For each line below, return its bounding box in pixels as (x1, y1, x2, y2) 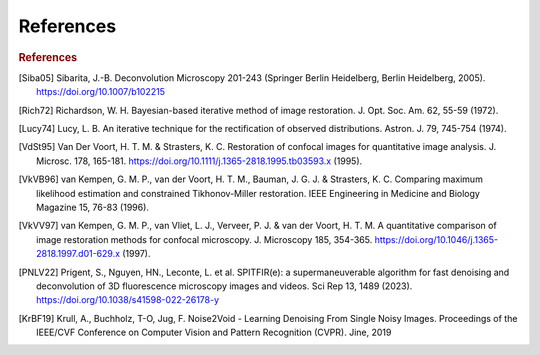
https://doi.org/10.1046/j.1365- (374, 233, 499, 245)
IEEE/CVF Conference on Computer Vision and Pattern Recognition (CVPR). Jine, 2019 (36, 326, 392, 339)
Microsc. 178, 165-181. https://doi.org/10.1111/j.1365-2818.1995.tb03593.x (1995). (36, 155, 363, 167)
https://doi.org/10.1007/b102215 (36, 86, 165, 98)
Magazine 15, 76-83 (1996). (36, 201, 150, 213)
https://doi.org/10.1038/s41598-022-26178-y (36, 294, 220, 306)
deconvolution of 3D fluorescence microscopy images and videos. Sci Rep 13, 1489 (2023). (36, 280, 413, 292)
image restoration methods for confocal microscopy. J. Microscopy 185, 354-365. (36, 233, 373, 245)
